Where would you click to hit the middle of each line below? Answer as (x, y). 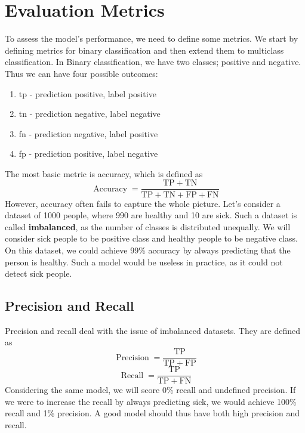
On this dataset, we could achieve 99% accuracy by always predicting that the (148, 250)
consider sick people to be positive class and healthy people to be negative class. (151, 238)
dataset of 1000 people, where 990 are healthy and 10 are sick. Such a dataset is (151, 215)
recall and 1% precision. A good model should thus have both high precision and (152, 413)
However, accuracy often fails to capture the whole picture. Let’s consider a (143, 203)
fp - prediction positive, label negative (88, 154)
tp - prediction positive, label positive (87, 93)
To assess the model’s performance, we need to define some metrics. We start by (152, 38)
